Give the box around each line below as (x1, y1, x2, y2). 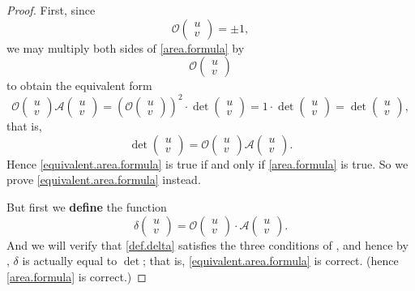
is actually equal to (22, 252, 118, 269)
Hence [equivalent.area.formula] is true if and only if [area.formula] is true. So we (6, 155, 409, 172)
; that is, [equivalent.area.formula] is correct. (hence (143, 252, 399, 269)
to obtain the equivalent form (6, 77, 152, 94)
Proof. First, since (6, 2, 96, 18)
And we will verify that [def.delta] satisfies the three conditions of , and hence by (6, 236, 409, 253)
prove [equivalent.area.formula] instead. (6, 171, 201, 188)
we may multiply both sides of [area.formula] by (6, 39, 245, 56)
